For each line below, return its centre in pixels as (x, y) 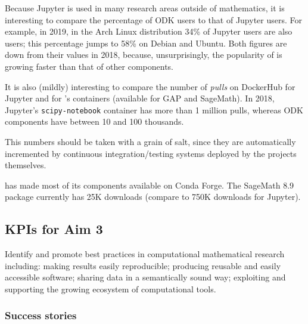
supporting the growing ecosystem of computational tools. (111, 288)
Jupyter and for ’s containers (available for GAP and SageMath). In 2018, (140, 98)
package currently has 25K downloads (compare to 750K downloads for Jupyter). (153, 197)
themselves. (26, 165)
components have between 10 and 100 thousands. (94, 121)
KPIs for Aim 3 (54, 229)
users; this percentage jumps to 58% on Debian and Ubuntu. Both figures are (146, 43)
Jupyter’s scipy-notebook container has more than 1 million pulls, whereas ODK (154, 109)
